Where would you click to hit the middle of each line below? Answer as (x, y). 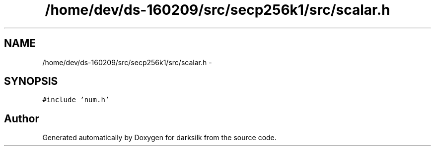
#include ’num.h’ (76, 100)
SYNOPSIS (31, 81)
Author (22, 118)
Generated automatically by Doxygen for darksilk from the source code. (159, 138)
